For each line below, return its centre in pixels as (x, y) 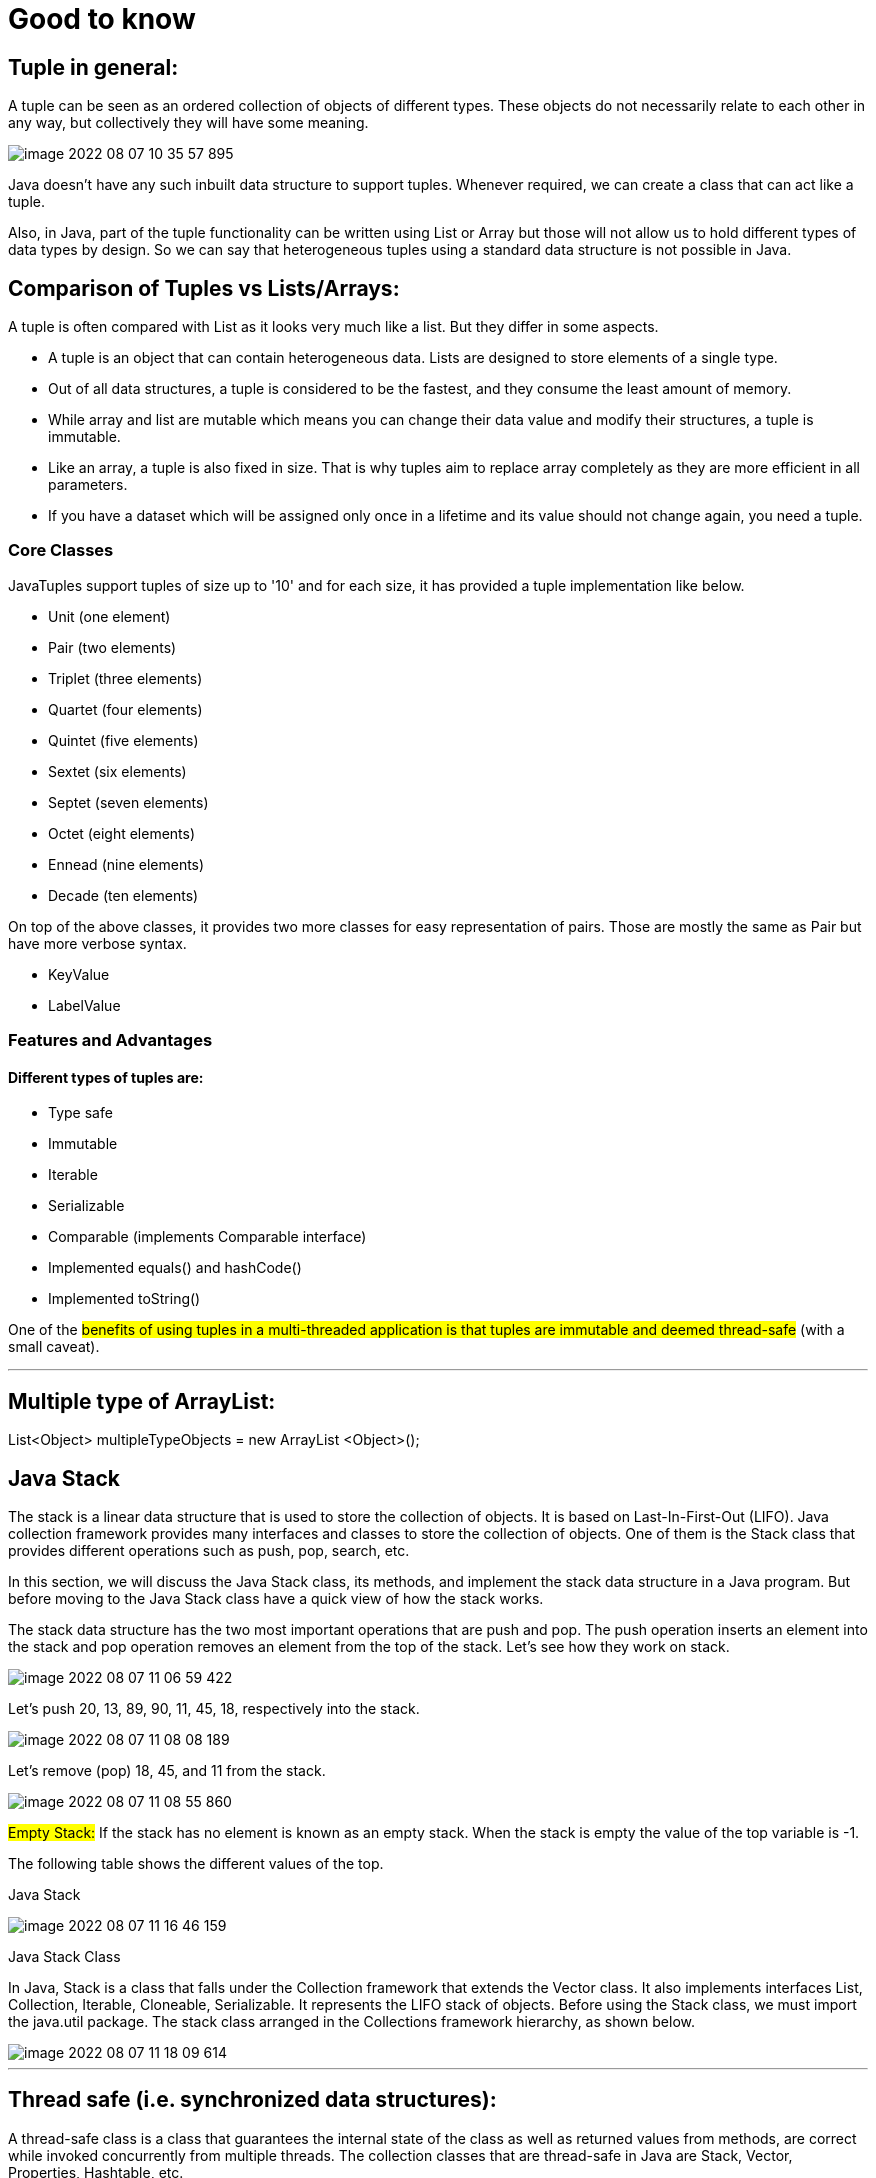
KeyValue (79, 974)
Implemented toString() (124, 1299)
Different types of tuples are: (106, 1077)
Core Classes (61, 550)
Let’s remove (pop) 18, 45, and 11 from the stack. (167, 1771)
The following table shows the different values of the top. (196, 1864)
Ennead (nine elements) (126, 864)
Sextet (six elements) (117, 771)
